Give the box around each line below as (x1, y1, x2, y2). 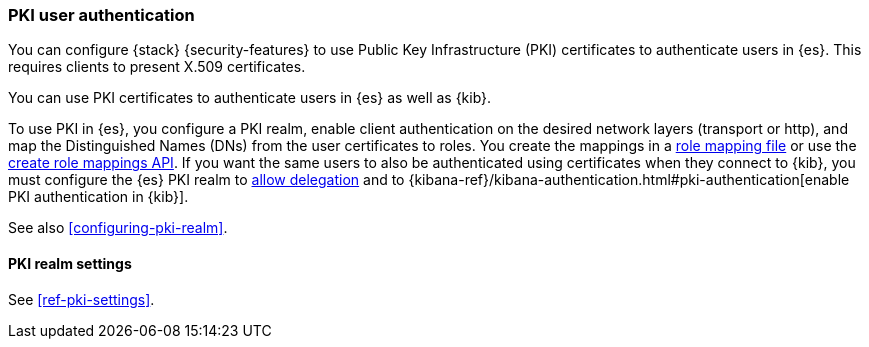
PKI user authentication (8, 5, 195, 25)
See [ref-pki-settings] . (8, 290, 155, 308)
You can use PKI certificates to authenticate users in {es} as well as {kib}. (8, 89, 492, 107)
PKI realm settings (8, 254, 132, 272)
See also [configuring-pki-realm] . (8, 219, 228, 237)
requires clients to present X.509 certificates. (8, 58, 306, 76)
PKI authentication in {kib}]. (8, 188, 189, 206)
